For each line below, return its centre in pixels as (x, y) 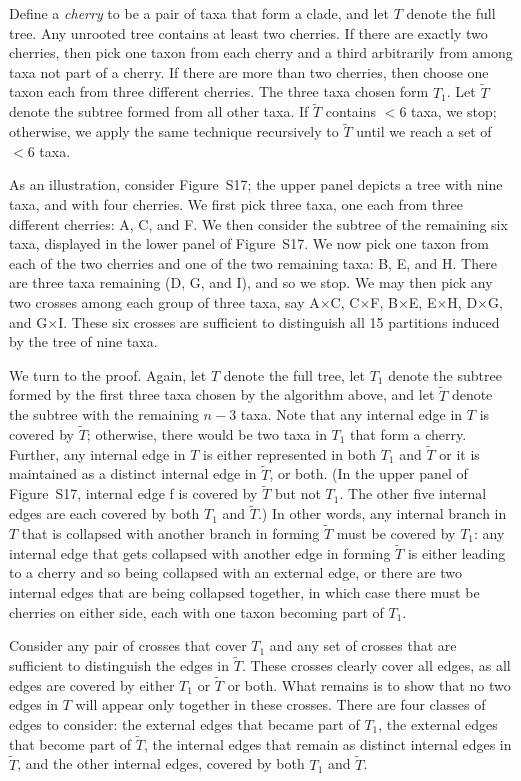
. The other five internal (413, 493)
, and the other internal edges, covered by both (161, 763)
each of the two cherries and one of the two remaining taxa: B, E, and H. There (253, 262)
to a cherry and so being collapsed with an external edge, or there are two (236, 572)
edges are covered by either (92, 684)
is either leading (456, 552)
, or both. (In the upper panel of (368, 473)
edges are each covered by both (104, 513)
